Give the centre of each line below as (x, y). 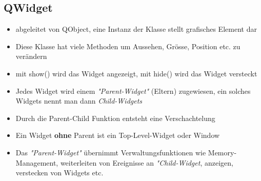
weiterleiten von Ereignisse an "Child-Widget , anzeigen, (147, 162)
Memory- (222, 152)
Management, (37, 162)
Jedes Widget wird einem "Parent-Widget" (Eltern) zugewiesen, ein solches (133, 90)
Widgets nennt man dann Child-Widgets (79, 101)
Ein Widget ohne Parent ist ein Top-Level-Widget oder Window (118, 135)
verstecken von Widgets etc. (59, 173)
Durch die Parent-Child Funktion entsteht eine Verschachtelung (115, 118)
